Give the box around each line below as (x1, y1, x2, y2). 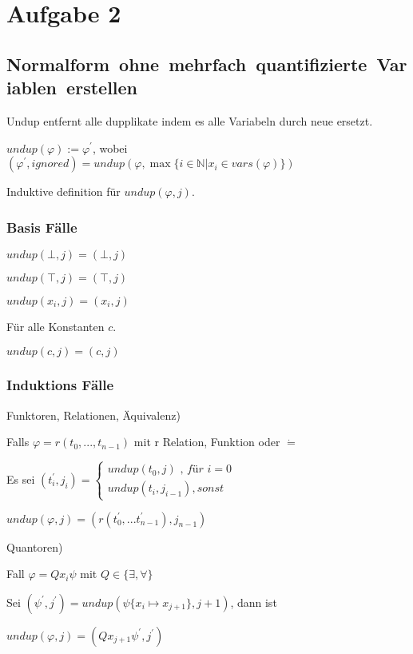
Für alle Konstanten (6, 317, 105, 334)
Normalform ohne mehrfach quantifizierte (6, 51, 367, 76)
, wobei (92, 139, 128, 156)
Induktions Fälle (6, 375, 114, 395)
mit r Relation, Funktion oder (133, 433, 280, 450)
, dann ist (230, 593, 277, 610)
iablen (6, 75, 58, 100)
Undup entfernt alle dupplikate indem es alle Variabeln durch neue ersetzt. (6, 112, 373, 129)
